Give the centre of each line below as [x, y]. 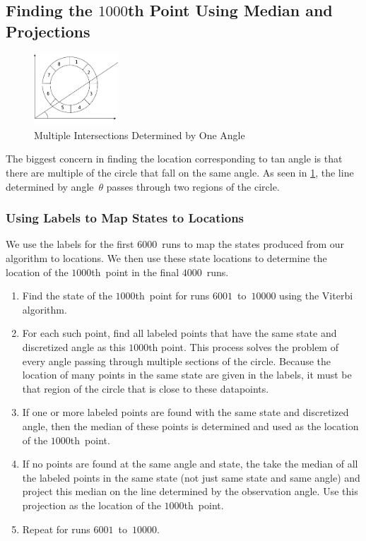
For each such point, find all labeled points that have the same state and [179, 333]
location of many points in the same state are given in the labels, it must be [187, 375]
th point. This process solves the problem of [243, 346]
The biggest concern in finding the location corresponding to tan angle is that [174, 159]
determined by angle [50, 186]
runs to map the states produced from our [253, 244]
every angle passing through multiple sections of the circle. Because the [177, 361]
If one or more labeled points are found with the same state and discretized [185, 412]
